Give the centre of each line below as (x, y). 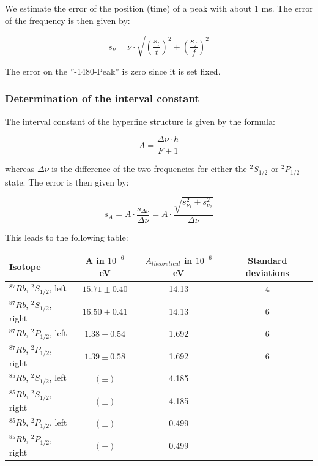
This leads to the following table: (67, 237)
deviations (267, 272)
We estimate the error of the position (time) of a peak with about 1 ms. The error (159, 8)
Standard (268, 260)
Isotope (25, 266)
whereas (20, 169)
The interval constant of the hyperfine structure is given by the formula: (140, 121)
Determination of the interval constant (102, 98)
